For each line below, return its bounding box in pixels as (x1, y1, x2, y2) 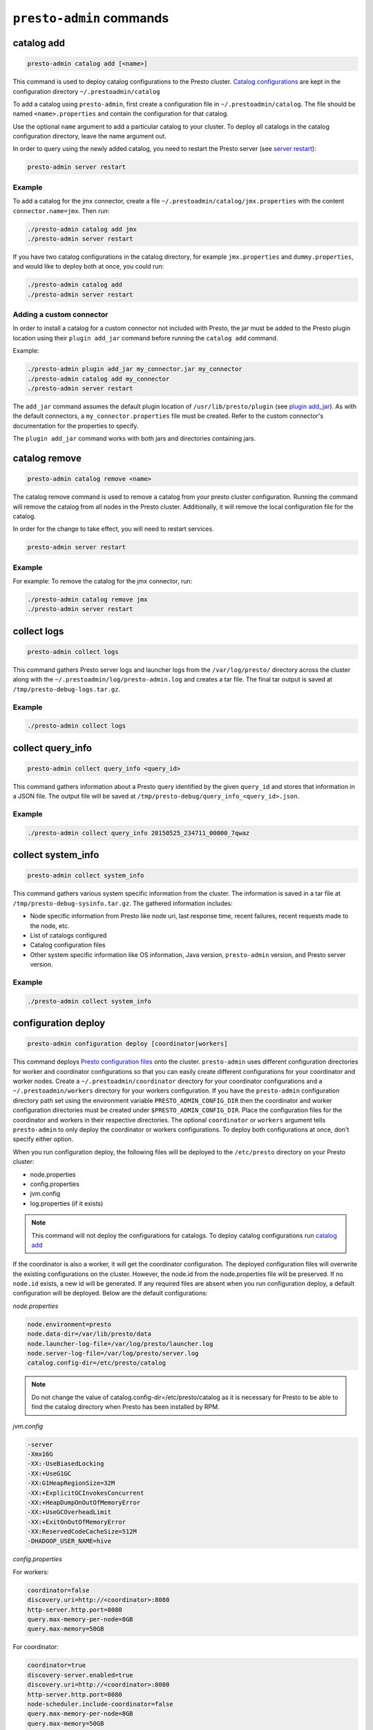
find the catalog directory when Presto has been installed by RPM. (31, 1403, 220, 1411)
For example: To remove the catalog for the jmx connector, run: (12, 577, 193, 585)
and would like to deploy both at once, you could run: (12, 262, 164, 271)
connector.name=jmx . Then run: (12, 206, 110, 215)
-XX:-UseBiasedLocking (27, 1460, 104, 1468)
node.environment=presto (27, 1320, 112, 1328)
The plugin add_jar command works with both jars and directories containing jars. (12, 435, 256, 443)
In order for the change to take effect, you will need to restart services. (12, 525, 214, 533)
